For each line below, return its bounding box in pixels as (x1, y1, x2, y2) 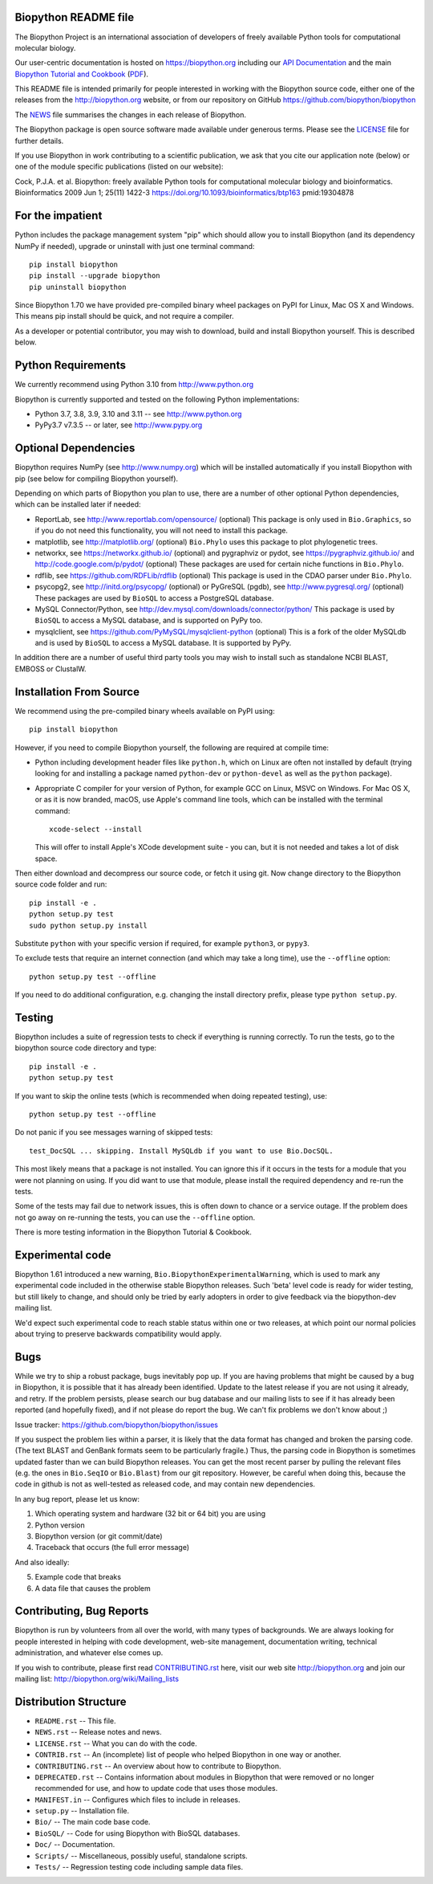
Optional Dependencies (14, 442, 136, 455)
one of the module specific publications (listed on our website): (14, 161, 224, 172)
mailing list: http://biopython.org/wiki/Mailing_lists (14, 1674, 180, 1684)
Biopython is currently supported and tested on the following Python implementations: (14, 394, 300, 404)
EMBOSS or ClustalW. (14, 663, 87, 674)
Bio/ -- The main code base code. (34, 1817, 151, 1827)
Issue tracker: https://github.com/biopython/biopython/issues (14, 1420, 218, 1429)
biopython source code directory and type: (14, 1043, 156, 1053)
